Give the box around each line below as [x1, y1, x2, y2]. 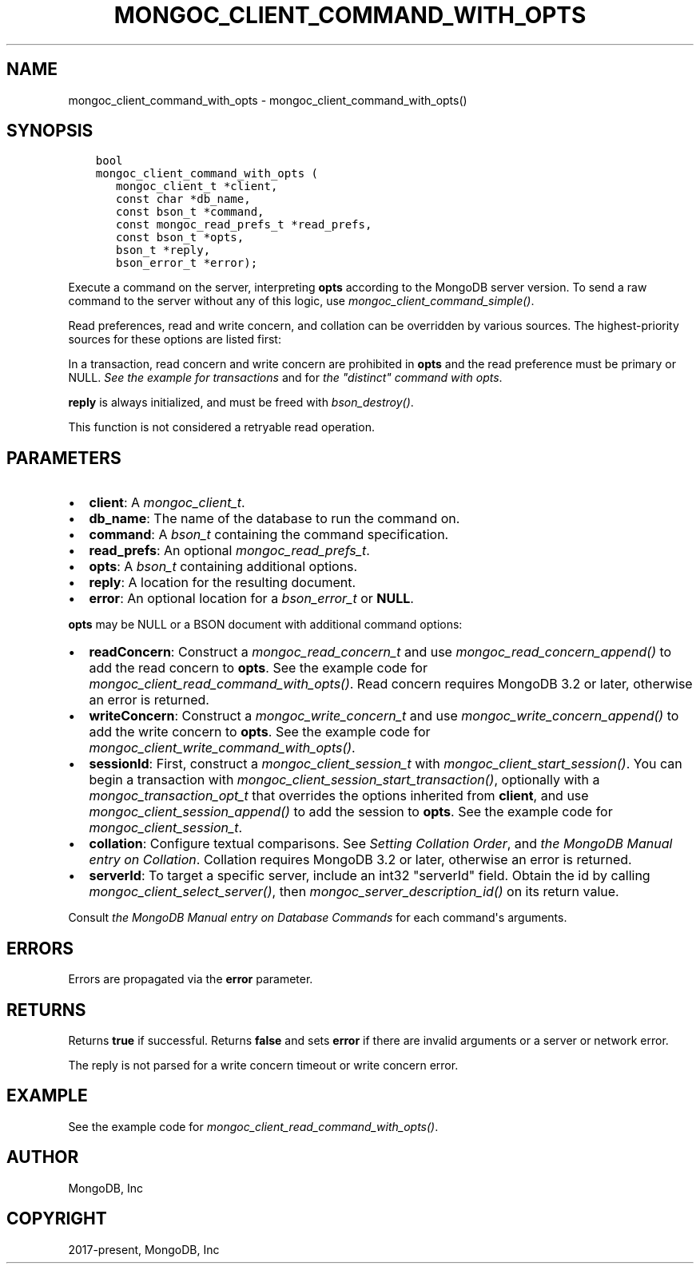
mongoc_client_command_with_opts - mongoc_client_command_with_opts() [68, 93, 467, 107]
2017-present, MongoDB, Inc [68, 1242, 220, 1256]
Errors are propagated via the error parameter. [68, 972, 313, 986]
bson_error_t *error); [116, 256, 258, 270]
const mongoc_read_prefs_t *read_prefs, [116, 218, 372, 232]
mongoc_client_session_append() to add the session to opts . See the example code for [89, 804, 613, 820]
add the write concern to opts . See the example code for [89, 724, 431, 740]
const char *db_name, [116, 192, 251, 206]
